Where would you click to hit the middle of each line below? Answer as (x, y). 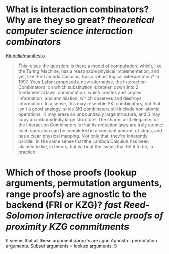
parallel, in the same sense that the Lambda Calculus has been (83, 141)
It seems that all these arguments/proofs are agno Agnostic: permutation (81, 240)
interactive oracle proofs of (105, 216)
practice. (27, 152)
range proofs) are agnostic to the (76, 194)
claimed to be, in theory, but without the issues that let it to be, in (86, 146)
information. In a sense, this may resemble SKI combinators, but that (89, 103)
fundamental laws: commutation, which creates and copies (79, 92)
